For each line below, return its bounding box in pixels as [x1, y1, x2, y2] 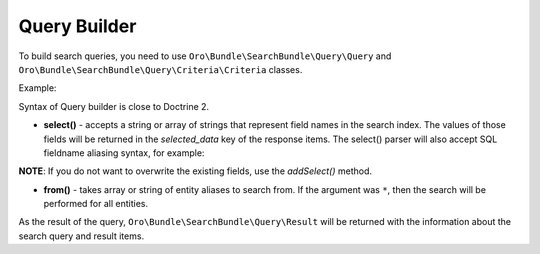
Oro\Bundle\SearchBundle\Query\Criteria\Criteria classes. [18, 63, 303, 75]
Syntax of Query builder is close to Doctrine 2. [18, 100, 210, 112]
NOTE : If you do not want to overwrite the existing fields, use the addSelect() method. [18, 165, 373, 177]
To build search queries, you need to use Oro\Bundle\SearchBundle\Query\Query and [18, 50, 392, 62]
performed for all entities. [43, 198, 149, 210]
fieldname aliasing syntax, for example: [43, 146, 205, 159]
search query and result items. [18, 230, 145, 242]
